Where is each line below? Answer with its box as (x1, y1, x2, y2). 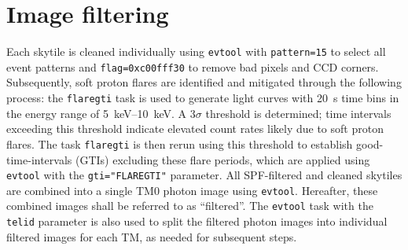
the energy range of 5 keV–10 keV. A (6, 105, 187, 121)
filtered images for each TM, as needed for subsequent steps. (6, 228, 297, 244)
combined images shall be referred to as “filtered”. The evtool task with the (6, 197, 373, 214)
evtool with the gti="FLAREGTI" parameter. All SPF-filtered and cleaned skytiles (6, 167, 402, 183)
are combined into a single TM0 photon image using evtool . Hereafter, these (6, 182, 378, 198)
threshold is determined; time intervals (205, 105, 391, 121)
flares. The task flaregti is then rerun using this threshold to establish (6, 135, 353, 152)
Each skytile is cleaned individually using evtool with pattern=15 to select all (6, 43, 386, 60)
